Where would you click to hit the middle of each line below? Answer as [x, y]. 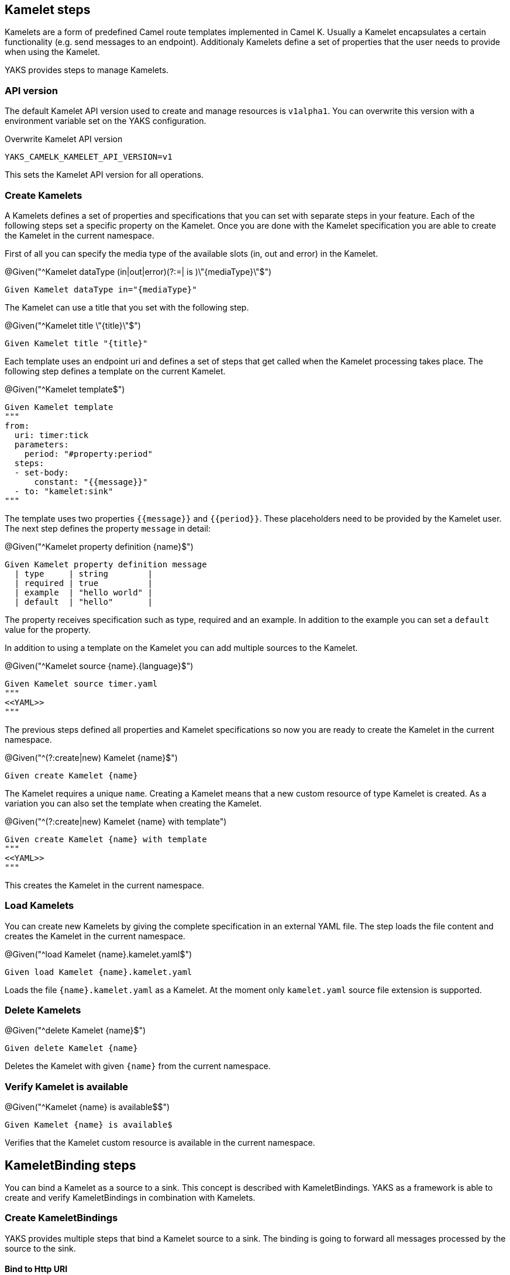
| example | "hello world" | [83, 592]
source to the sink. [40, 1248]
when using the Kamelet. [52, 52]
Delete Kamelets [43, 1010]
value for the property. [48, 629]
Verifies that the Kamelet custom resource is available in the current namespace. [160, 1143]
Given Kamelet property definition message [106, 564]
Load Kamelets [39, 906]
